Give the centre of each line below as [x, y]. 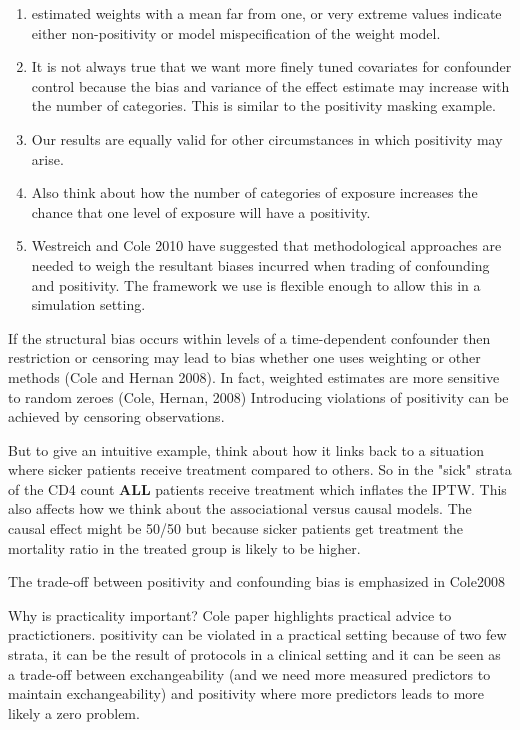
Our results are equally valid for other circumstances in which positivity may [267, 138]
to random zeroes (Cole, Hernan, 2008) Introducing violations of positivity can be [258, 396]
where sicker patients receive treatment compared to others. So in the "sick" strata [260, 469]
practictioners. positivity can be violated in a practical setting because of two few [257, 634]
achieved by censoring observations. [116, 416]
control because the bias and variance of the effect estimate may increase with [270, 85]
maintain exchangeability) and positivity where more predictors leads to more [246, 693]
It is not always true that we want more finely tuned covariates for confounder [271, 66]
